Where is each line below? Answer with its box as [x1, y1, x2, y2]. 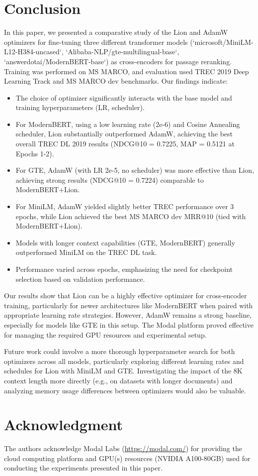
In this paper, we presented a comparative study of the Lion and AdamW [4, 27, 228, 37]
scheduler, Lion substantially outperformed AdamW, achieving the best [15, 128, 233, 139]
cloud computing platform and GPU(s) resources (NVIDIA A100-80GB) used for [4, 453, 251, 463]
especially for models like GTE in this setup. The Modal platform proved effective [4, 319, 254, 330]
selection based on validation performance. [15, 273, 145, 284]
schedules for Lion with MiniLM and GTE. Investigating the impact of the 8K [4, 365, 243, 376]
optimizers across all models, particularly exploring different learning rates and [4, 356, 244, 366]
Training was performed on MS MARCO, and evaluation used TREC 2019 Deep [4, 66, 249, 76]
